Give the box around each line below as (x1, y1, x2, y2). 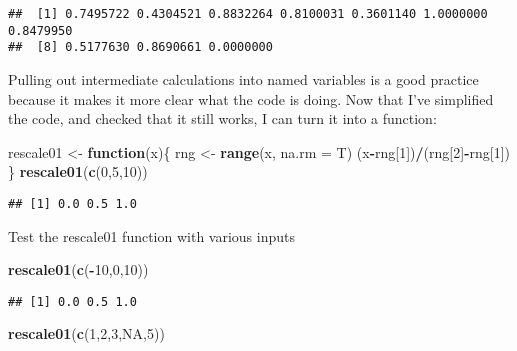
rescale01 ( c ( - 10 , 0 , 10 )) (8, 259, 149, 280)
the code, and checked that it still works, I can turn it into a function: (8, 108, 437, 129)
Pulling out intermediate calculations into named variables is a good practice (8, 68, 479, 89)
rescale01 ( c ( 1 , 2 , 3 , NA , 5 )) (8, 323, 165, 344)
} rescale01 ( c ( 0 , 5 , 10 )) (8, 161, 148, 182)
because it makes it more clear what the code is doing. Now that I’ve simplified (8, 88, 494, 109)
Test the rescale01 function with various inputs (8, 225, 295, 246)
